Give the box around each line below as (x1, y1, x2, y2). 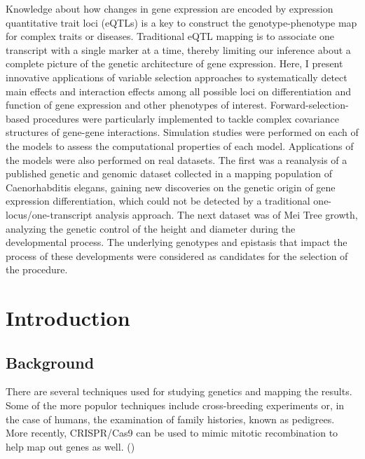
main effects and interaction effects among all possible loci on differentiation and (6, 83, 352, 98)
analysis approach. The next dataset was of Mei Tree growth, (95, 207, 358, 221)
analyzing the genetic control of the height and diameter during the (6, 221, 296, 235)
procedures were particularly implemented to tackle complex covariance (32, 111, 339, 125)
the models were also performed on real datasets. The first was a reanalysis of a (6, 152, 347, 167)
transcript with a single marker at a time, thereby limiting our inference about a (6, 42, 351, 57)
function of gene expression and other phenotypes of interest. (6, 97, 268, 112)
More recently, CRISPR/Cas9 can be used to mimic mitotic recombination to (6, 425, 338, 440)
